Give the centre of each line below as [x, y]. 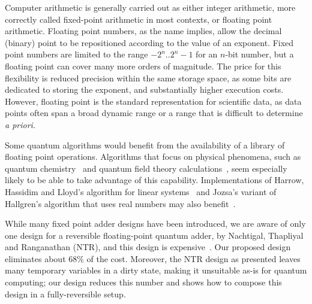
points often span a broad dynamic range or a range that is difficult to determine [154, 113]
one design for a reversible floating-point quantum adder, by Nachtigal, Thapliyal [154, 235]
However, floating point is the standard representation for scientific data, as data [153, 101]
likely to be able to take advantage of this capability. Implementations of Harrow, [154, 180]
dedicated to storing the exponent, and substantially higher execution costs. [144, 89]
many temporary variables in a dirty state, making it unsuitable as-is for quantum [156, 270]
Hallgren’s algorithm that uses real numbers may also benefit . [120, 203]
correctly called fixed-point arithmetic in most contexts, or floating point [139, 19]
